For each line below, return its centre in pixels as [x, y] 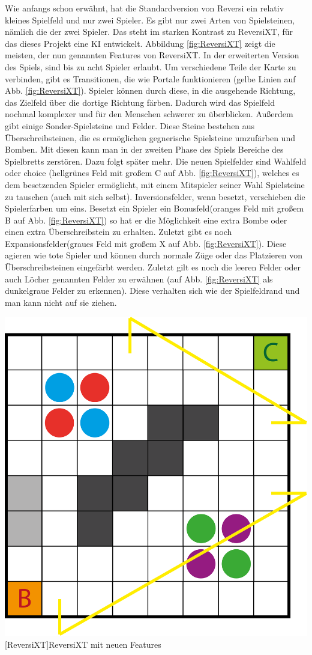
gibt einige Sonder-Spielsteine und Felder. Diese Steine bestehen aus [130, 125]
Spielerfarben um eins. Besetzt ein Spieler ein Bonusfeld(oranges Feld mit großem [154, 208]
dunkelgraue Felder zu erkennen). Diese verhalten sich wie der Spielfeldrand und [152, 291]
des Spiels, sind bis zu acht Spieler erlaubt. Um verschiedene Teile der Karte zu [151, 66]
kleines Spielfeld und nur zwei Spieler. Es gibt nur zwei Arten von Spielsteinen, [150, 20]
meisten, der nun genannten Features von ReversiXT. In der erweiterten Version [152, 55]
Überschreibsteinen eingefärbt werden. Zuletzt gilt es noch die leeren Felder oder [153, 267]
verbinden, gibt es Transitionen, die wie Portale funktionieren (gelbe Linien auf [150, 78]
